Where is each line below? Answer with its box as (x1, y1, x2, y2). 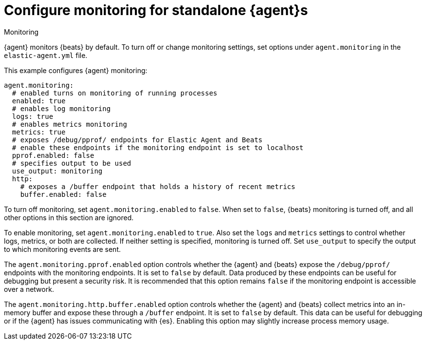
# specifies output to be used (12, 159, 131, 167)
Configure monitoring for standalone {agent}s (4, 2, 308, 19)
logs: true (12, 112, 54, 120)
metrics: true (12, 128, 66, 136)
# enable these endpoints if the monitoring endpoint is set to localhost (12, 143, 304, 152)
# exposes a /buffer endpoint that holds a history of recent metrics (20, 182, 296, 191)
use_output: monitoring (12, 167, 103, 175)
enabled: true (12, 96, 66, 105)
